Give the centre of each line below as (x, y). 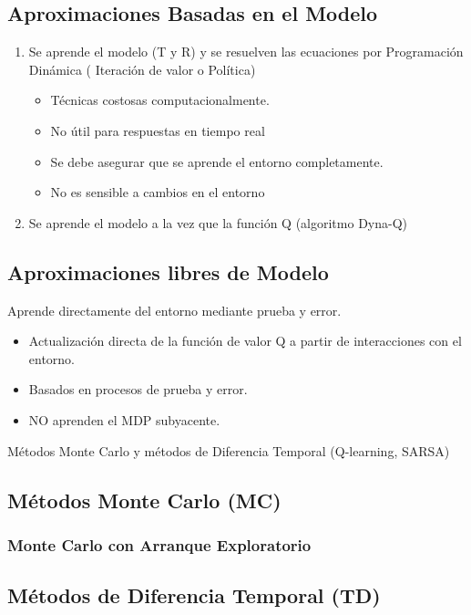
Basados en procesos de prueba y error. (138, 389)
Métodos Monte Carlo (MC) (144, 500)
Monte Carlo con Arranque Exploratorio (159, 544)
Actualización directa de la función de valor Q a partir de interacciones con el (245, 341)
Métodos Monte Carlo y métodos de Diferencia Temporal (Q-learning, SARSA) (229, 450)
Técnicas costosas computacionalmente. (160, 100)
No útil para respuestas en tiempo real (158, 130)
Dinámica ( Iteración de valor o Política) (142, 69)
